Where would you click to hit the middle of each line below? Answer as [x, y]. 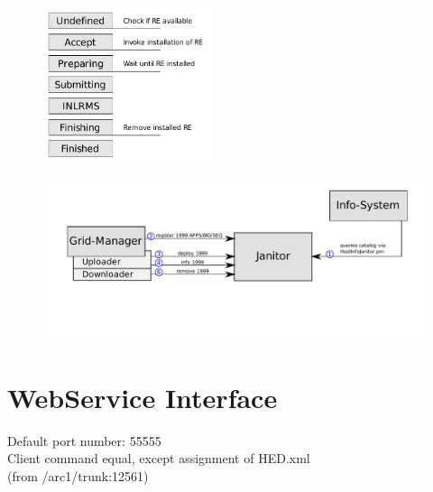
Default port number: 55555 [84, 440]
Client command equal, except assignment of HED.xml [159, 458]
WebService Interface [143, 397]
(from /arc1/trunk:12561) [78, 476]
